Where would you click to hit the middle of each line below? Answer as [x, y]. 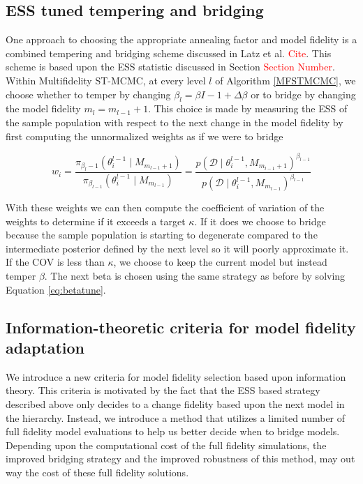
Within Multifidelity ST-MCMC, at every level [106, 80]
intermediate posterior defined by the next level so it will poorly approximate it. [177, 248]
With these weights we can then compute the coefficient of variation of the [165, 207]
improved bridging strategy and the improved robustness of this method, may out [180, 459]
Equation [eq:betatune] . [56, 289]
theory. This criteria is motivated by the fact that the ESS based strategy [163, 390]
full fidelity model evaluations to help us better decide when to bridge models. [173, 431]
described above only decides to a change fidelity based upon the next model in [175, 403]
